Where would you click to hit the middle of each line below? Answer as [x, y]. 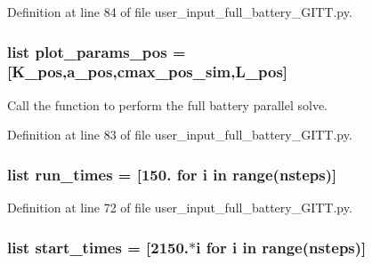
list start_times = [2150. [98, 247]
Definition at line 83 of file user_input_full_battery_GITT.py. [180, 135]
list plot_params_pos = [97, 51]
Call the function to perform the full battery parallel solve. [167, 104]
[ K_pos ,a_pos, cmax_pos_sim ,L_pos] [148, 72]
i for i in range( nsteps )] [281, 247]
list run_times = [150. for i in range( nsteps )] [172, 174]
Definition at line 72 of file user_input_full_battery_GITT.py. [180, 208]
